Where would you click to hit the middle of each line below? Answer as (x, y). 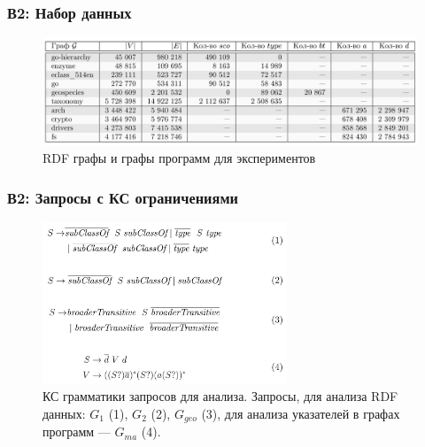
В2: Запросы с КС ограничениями (123, 197)
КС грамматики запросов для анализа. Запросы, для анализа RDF (220, 396)
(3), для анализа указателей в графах (301, 413)
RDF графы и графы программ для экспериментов (179, 158)
